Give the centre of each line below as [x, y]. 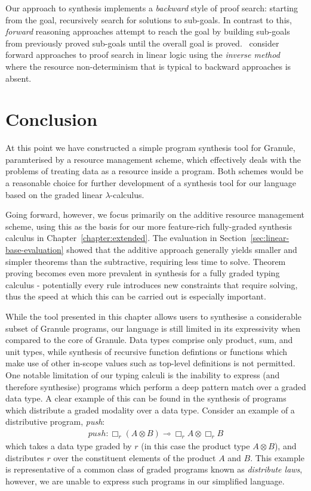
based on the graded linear [54, 194]
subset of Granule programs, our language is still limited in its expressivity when [153, 328]
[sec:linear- [270, 238]
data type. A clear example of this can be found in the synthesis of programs [146, 398]
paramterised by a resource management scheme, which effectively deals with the [153, 159]
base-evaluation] [35, 250]
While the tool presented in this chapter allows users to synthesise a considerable [153, 316]
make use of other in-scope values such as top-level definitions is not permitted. [150, 363]
